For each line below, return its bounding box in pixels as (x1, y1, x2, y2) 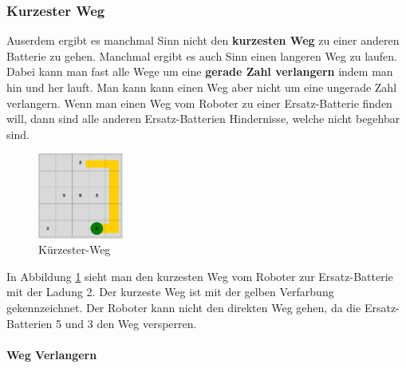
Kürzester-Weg (38, 241, 111, 258)
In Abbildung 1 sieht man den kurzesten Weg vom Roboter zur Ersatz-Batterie (6, 267, 393, 284)
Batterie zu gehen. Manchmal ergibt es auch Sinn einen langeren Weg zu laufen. (6, 47, 397, 64)
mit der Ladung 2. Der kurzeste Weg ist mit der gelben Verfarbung (6, 283, 334, 300)
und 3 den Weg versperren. (65, 315, 197, 331)
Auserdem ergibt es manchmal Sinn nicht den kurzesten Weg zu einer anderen (6, 32, 400, 49)
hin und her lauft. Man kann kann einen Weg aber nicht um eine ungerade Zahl (6, 79, 397, 95)
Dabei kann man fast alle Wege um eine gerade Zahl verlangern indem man (6, 63, 393, 80)
